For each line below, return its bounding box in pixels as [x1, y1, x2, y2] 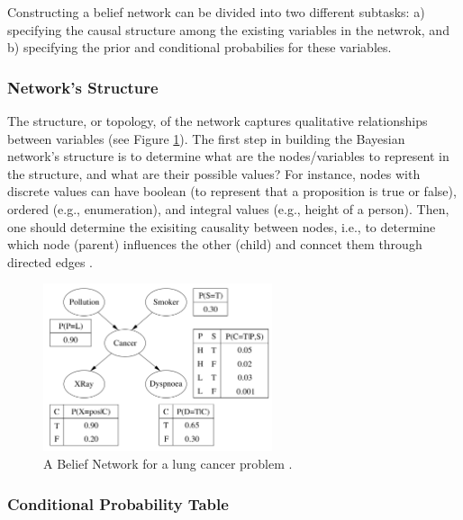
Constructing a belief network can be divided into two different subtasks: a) [7, 3, 425, 21]
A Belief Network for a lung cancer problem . [43, 454, 293, 472]
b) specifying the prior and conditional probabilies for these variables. [7, 38, 392, 57]
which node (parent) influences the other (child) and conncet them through [7, 235, 422, 254]
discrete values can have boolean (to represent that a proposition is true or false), [7, 182, 457, 201]
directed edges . [7, 252, 94, 271]
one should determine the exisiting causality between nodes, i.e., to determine [7, 217, 436, 236]
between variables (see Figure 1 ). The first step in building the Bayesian [7, 129, 405, 148]
